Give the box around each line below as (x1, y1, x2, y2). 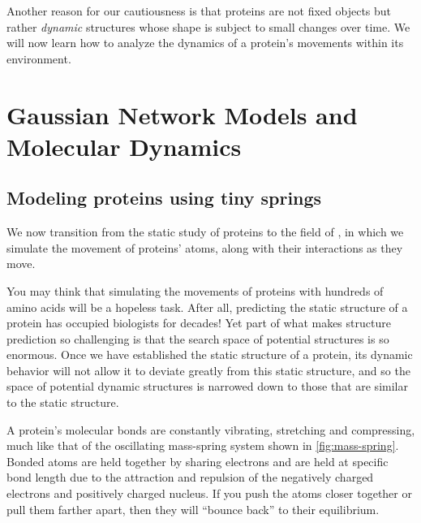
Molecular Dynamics (6, 129, 242, 162)
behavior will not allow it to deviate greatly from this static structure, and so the (6, 361, 410, 378)
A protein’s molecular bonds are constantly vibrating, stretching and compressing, (6, 421, 415, 438)
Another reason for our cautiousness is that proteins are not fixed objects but (6, 2, 392, 19)
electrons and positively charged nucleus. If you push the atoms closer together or (6, 485, 412, 502)
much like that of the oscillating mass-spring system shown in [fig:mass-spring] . (6, 437, 399, 454)
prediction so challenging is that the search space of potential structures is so (6, 330, 389, 347)
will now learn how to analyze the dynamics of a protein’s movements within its (6, 34, 404, 51)
